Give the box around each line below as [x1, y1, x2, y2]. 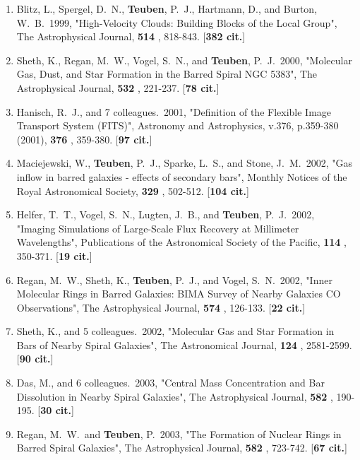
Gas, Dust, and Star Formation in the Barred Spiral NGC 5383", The [16, 66, 318, 81]
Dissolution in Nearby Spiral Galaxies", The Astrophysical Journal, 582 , [16, 389, 333, 403]
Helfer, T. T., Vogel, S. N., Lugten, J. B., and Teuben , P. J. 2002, [16, 207, 315, 222]
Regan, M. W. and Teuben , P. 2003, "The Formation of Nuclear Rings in [16, 426, 342, 441]
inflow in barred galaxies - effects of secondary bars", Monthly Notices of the [16, 169, 347, 184]
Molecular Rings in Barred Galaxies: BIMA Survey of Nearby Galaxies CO [16, 286, 341, 301]
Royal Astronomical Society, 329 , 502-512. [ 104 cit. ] [16, 183, 249, 198]
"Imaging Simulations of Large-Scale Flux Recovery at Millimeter [16, 220, 299, 235]
